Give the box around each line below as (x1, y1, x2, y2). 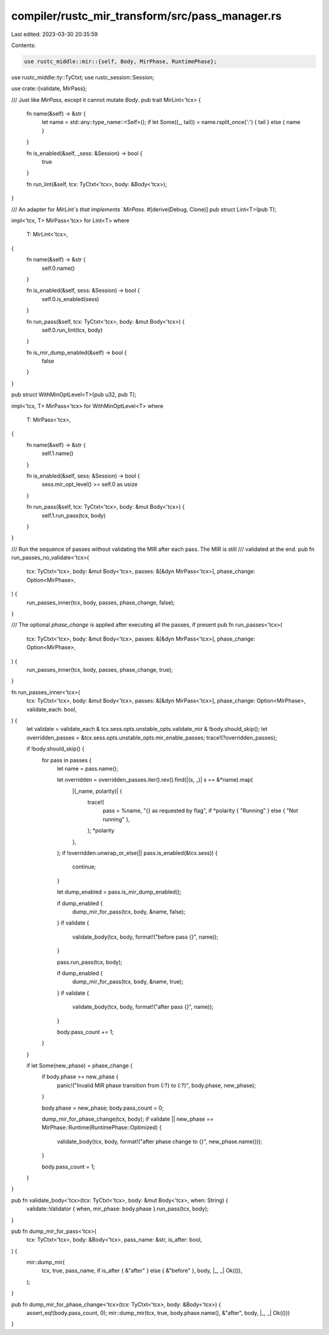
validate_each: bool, (26, 705, 77, 713)
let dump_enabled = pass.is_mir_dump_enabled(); (57, 889, 182, 896)
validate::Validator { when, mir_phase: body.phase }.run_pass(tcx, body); (26, 1205, 209, 1212)
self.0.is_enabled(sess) (41, 295, 100, 302)
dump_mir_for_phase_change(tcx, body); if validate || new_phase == (41, 1115, 214, 1123)
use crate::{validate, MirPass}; (11, 85, 88, 92)
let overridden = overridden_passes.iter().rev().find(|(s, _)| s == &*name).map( (57, 776, 253, 784)
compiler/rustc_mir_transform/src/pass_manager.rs (11, 9, 282, 23)
